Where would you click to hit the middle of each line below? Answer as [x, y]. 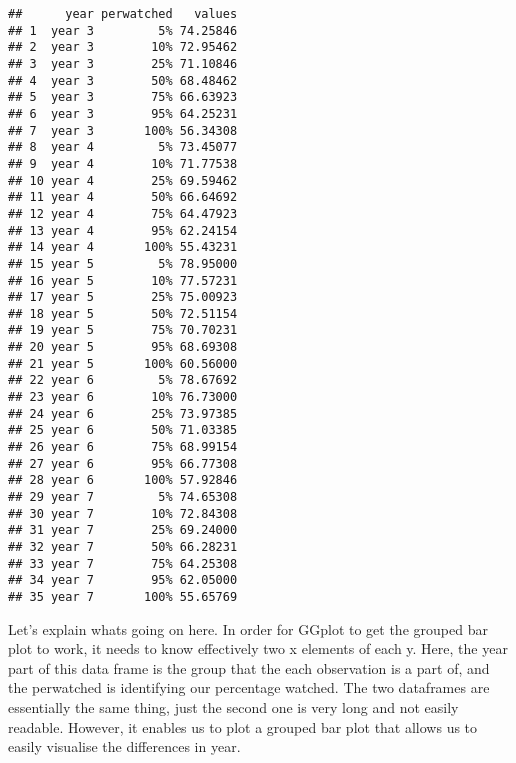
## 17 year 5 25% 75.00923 [123, 297]
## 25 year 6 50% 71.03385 [123, 430]
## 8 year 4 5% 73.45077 [123, 147]
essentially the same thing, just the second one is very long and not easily [233, 707]
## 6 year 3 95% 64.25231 [123, 113]
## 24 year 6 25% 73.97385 [123, 413]
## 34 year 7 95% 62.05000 [123, 580]
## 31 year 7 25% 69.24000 [123, 530]
